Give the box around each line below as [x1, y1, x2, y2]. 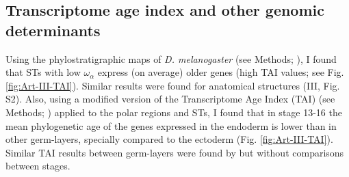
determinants [5, 19, 101, 40]
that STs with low [5, 65, 81, 79]
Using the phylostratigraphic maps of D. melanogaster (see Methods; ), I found [5, 51, 337, 66]
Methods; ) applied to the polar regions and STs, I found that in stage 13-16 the [5, 105, 342, 119]
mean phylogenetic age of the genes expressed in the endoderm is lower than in [5, 118, 337, 133]
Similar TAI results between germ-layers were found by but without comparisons [5, 145, 344, 159]
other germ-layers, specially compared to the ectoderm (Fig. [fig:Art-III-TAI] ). [5, 132, 333, 146]
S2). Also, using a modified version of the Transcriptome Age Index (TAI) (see [5, 92, 335, 106]
